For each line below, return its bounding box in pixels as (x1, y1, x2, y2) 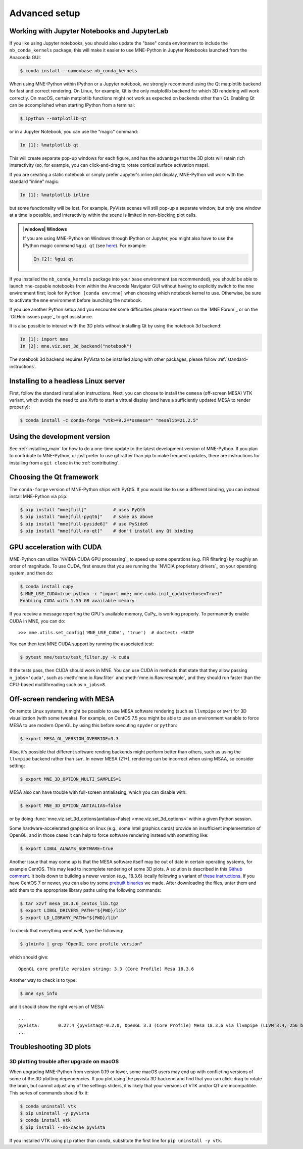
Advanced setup (9, 8, 80, 19)
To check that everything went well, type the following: (9, 928, 124, 934)
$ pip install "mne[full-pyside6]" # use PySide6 (20, 521, 148, 526)
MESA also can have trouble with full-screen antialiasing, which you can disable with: (9, 789, 187, 795)
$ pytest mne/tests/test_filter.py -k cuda (20, 654, 130, 660)
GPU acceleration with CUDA (9, 543, 102, 551)
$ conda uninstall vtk (20, 1103, 76, 1109)
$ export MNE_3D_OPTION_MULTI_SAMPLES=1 (20, 776, 121, 782)
